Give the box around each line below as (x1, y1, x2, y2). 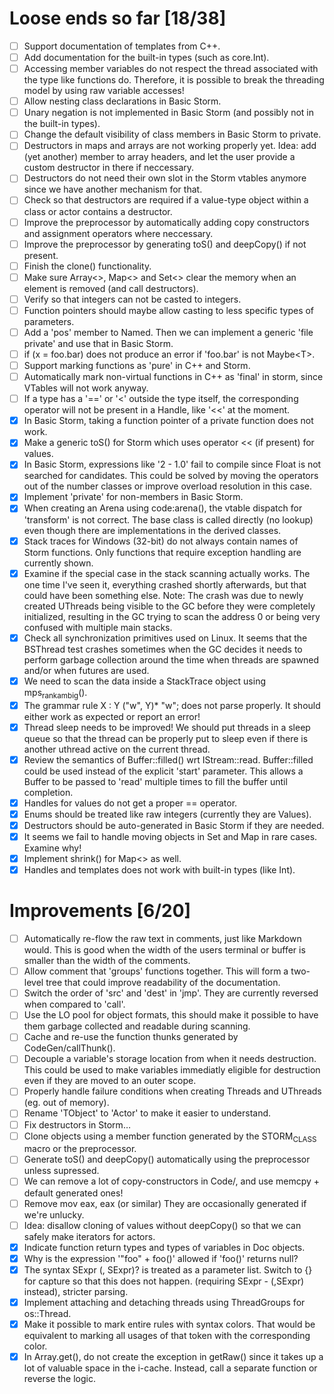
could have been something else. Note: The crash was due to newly (23, 589, 304, 601)
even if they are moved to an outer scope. (23, 1075, 197, 1087)
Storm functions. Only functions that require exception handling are (23, 546, 302, 558)
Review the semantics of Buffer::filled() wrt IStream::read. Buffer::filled (23, 753, 314, 766)
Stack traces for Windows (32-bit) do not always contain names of (23, 535, 299, 547)
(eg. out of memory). (23, 1097, 110, 1109)
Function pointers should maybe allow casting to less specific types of (23, 304, 315, 316)
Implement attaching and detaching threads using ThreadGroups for (23, 1296, 306, 1308)
